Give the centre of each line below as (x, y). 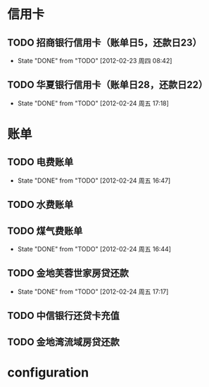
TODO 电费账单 (40, 162)
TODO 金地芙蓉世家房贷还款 (68, 274)
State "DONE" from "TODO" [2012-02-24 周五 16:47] (94, 181)
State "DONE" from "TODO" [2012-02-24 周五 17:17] (93, 291)
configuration (48, 372)
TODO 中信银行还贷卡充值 (63, 316)
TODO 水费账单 (40, 205)
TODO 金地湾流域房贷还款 (63, 342)
